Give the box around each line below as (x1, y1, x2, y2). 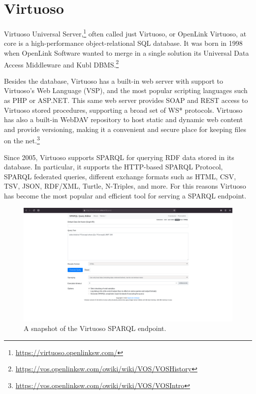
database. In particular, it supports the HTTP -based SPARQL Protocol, (4, 162, 223, 172)
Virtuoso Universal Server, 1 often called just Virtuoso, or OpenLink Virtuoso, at (4, 27, 247, 38)
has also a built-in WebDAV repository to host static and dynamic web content (4, 114, 243, 125)
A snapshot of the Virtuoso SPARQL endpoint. (24, 323, 166, 333)
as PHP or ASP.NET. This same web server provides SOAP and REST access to (4, 95, 248, 105)
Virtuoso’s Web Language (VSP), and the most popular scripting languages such (4, 85, 248, 96)
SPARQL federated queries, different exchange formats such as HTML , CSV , (4, 171, 236, 181)
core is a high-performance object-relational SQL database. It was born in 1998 (4, 38, 243, 48)
